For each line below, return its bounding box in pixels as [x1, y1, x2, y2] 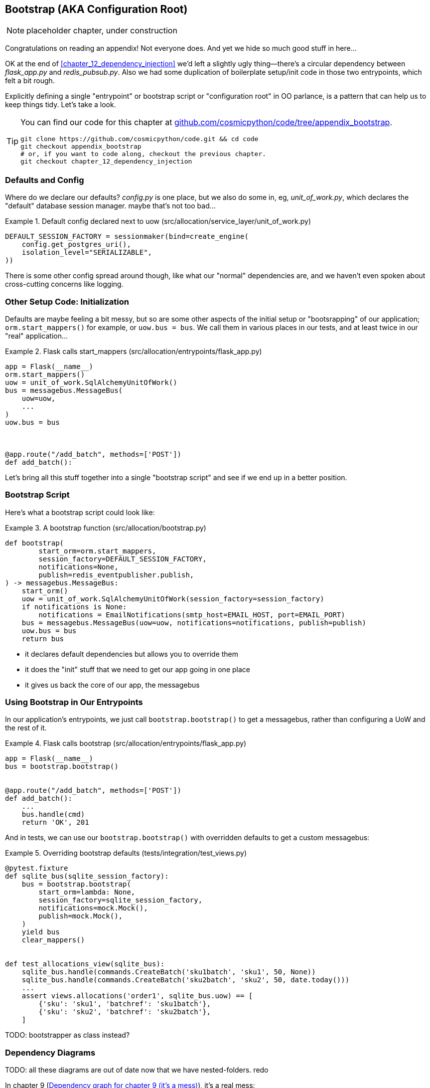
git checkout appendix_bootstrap [20, 143, 142, 151]
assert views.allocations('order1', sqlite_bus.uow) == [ [21, 992, 253, 1000]
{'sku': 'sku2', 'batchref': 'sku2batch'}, [38, 1008, 211, 1016]
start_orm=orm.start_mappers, [38, 546, 156, 555]
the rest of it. [5, 724, 47, 732]
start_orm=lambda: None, [38, 888, 136, 897]
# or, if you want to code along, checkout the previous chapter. [20, 150, 267, 158]
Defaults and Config [5, 175, 84, 185]
